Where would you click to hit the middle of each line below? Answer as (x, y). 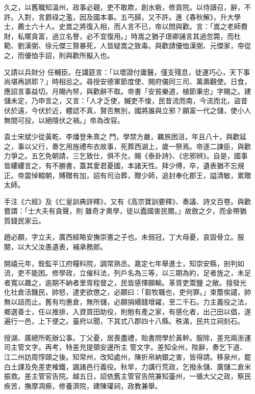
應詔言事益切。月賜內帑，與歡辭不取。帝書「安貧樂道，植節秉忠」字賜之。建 (127, 91)
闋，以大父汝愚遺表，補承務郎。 (55, 247)
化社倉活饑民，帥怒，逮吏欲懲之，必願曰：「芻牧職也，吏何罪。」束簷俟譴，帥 (127, 292)
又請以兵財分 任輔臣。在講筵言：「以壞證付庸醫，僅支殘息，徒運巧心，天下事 (127, 72)
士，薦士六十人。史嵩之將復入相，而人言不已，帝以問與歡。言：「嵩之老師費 (126, 26)
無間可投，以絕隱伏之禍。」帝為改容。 (64, 120)
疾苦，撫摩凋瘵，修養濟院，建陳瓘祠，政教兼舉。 (83, 385)
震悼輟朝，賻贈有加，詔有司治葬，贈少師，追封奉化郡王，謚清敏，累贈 (138, 175)
